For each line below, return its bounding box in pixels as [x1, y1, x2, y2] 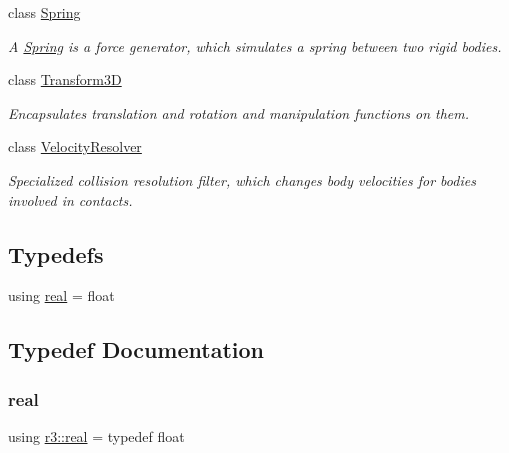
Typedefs [8, 238, 104, 269]
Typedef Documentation [8, 334, 264, 365]
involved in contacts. [8, 189, 133, 210]
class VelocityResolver [8, 136, 142, 157]
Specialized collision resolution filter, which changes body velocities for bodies [8, 169, 476, 190]
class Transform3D [8, 69, 122, 90]
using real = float [8, 285, 115, 306]
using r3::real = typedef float [8, 425, 185, 446]
